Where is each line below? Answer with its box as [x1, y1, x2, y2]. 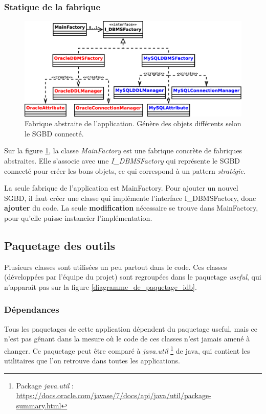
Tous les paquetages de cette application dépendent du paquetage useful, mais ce [4, 323, 258, 334]
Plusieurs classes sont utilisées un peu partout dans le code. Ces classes [4, 261, 227, 272]
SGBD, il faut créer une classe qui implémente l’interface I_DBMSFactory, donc [4, 192, 256, 203]
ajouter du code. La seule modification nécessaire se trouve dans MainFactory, [4, 202, 258, 213]
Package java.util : [16, 380, 74, 390]
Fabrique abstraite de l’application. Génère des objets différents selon [25, 118, 241, 129]
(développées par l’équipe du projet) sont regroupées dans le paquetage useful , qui [4, 271, 261, 282]
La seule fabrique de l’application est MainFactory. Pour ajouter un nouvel [4, 182, 238, 193]
